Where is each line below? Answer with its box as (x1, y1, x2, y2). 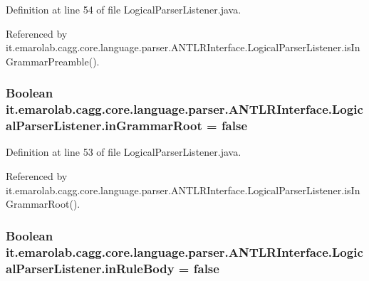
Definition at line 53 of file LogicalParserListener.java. (6, 144, 241, 159)
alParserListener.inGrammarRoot (6, 117, 202, 134)
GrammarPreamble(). (6, 53, 100, 68)
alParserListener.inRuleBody (6, 259, 175, 277)
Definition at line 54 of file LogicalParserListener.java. (6, 2, 241, 16)
